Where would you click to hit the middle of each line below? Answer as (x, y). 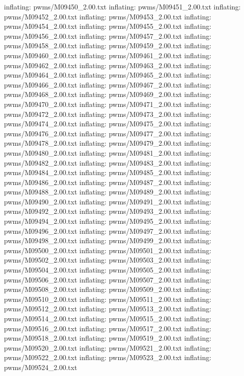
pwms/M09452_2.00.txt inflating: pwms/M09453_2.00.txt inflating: (108, 16)
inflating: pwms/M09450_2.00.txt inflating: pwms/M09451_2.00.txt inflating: (122, 6)
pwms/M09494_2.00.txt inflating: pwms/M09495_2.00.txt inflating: (108, 221)
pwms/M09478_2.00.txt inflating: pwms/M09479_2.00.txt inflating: (108, 143)
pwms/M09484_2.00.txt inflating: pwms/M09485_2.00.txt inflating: (108, 172)
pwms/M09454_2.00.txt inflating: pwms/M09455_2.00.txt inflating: (108, 26)
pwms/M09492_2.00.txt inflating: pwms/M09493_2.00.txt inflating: (108, 211)
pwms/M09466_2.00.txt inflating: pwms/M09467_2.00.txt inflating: (108, 84)
